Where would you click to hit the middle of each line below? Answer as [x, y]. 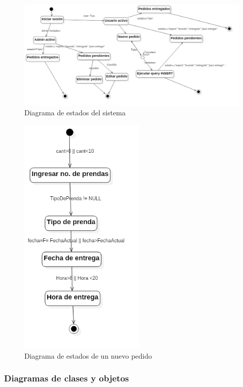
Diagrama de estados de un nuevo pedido [88, 355]
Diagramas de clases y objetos [67, 378]
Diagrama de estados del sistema [75, 113]
